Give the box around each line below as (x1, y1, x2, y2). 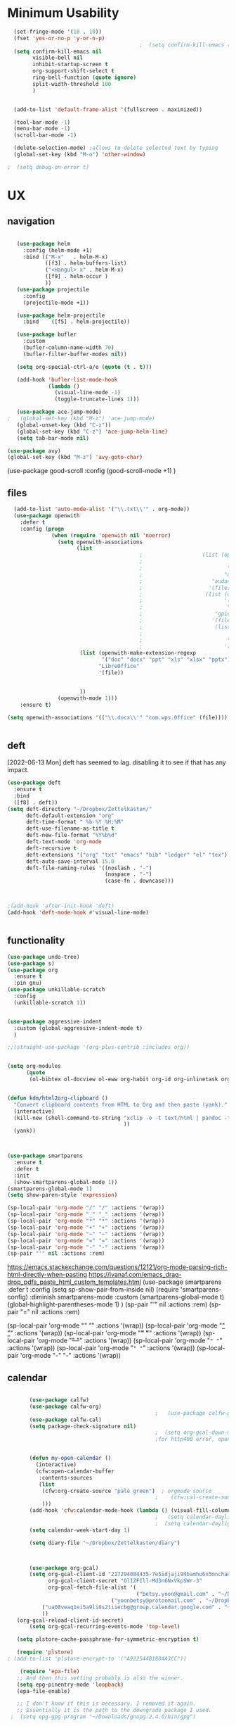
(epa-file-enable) (16, 1687, 71, 1694)
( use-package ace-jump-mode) (16, 408, 102, 416)
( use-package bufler (16, 331, 77, 339)
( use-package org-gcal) (29, 1564, 99, 1571)
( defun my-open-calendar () (29, 1455, 112, 1462)
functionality (7, 935, 65, 947)
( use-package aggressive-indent (7, 1018, 102, 1025)
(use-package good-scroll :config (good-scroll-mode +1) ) (7, 467, 176, 475)
